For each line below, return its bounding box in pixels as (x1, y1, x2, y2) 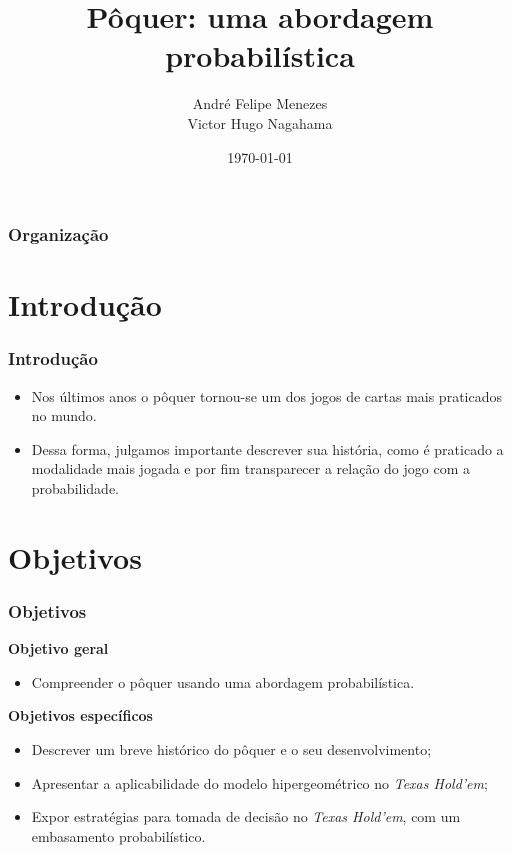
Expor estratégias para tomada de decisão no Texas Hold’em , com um (31, 806, 461, 827)
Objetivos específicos (8, 705, 153, 726)
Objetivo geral (8, 638, 109, 659)
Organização (8, 222, 109, 247)
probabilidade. (31, 477, 119, 498)
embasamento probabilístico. (31, 825, 206, 846)
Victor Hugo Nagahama (187, 112, 333, 133)
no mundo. (31, 405, 97, 426)
